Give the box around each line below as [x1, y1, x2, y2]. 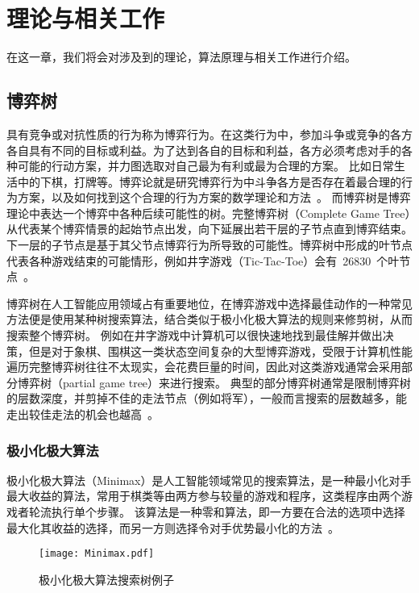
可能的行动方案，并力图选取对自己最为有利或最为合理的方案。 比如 [17, 157, 371, 174]
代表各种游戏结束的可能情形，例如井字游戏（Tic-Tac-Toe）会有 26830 [6, 252, 371, 269]
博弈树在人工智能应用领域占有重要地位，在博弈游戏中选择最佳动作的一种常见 [6, 294, 413, 311]
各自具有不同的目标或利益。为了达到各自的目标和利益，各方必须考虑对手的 [6, 141, 401, 158]
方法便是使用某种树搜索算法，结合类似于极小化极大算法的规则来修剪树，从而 [6, 311, 413, 328]
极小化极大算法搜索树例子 [39, 570, 174, 587]
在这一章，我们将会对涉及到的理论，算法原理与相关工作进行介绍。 [6, 48, 356, 65]
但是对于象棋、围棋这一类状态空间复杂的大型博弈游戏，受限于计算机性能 [28, 342, 413, 359]
